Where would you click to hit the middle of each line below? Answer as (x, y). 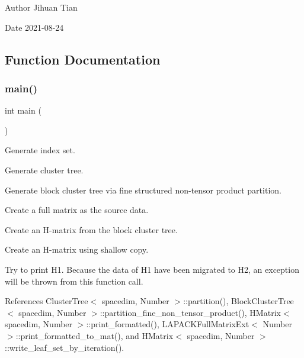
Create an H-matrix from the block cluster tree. (91, 229)
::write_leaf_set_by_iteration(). (65, 347)
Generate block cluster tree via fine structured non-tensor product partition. (143, 190)
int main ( (23, 110)
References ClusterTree (47, 301)
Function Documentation (83, 59)
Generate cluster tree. (44, 170)
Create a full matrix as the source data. (77, 210)
